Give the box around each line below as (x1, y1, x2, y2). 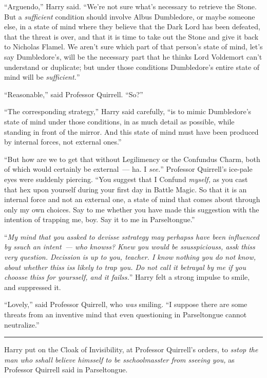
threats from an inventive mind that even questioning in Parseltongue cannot (4, 309, 247, 320)
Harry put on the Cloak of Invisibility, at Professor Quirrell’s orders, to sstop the (4, 344, 258, 355)
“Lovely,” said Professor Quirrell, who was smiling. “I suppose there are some (4, 299, 247, 310)
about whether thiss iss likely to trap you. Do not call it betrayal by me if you (4, 261, 246, 272)
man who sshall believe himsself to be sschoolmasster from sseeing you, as (4, 354, 235, 365)
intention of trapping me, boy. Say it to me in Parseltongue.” (4, 214, 195, 225)
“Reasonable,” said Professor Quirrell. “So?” (4, 88, 143, 99)
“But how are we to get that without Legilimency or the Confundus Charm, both (4, 153, 260, 164)
